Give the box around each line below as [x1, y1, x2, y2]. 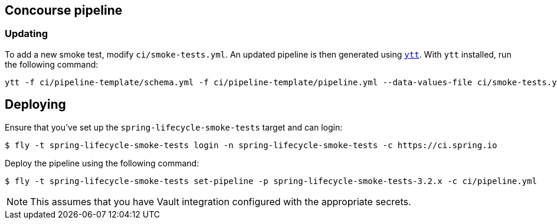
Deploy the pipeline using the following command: [5, 158, 199, 168]
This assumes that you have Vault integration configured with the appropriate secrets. [30, 195, 411, 208]
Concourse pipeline [5, 3, 123, 18]
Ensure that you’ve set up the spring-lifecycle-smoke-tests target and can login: [5, 122, 343, 132]
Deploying [5, 97, 66, 112]
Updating [5, 28, 48, 40]
